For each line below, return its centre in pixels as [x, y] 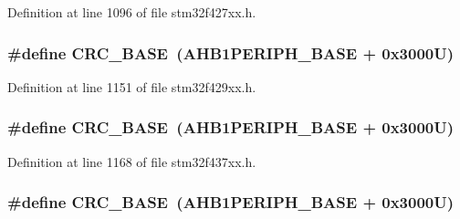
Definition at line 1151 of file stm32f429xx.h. [132, 86]
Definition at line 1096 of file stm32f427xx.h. [132, 12]
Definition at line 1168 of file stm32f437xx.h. [132, 161]
